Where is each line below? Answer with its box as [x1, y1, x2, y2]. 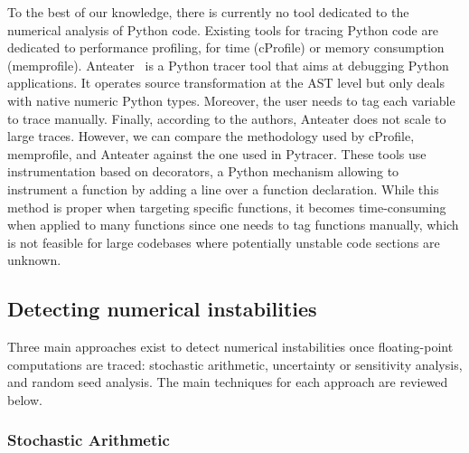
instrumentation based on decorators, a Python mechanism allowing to [7, 162, 399, 181]
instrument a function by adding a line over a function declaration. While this [7, 179, 439, 198]
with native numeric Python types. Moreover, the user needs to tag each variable [7, 90, 455, 109]
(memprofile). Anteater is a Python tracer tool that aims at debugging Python [7, 55, 449, 74]
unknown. [7, 250, 61, 269]
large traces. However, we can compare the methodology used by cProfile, [7, 127, 415, 146]
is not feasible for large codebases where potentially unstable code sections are [7, 232, 440, 251]
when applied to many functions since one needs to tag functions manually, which [7, 215, 459, 234]
